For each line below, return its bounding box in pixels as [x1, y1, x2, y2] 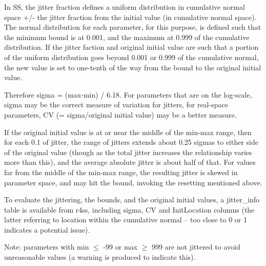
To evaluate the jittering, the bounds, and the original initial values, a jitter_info [4, 194, 260, 205]
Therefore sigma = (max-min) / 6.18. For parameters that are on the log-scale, [4, 89, 252, 100]
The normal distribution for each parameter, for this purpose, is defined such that [4, 22, 261, 32]
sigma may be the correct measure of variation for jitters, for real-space [4, 99, 228, 110]
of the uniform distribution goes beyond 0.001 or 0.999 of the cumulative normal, [4, 51, 259, 62]
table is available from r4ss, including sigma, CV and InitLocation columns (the [4, 204, 255, 215]
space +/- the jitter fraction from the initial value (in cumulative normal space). [4, 11, 257, 22]
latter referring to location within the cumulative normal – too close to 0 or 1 [4, 214, 247, 225]
